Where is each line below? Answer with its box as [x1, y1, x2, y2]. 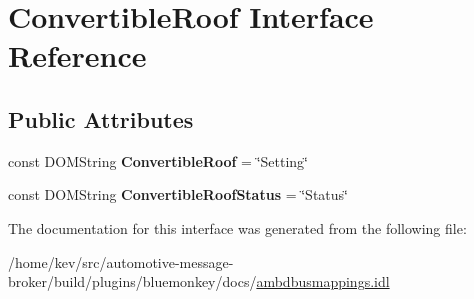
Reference [8, 35, 147, 76]
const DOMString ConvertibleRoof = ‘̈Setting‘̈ [8, 150, 308, 171]
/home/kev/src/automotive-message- [8, 251, 234, 272]
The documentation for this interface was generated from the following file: [8, 217, 467, 238]
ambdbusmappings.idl [256, 271, 390, 292]
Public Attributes [8, 103, 194, 134]
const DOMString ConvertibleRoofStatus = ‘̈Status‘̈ [8, 184, 348, 205]
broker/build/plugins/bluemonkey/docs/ [8, 271, 257, 292]
